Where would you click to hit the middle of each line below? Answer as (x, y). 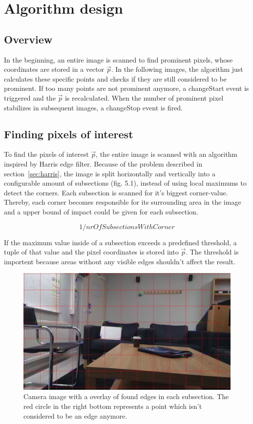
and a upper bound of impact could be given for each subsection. (101, 211)
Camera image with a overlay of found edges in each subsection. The (126, 396)
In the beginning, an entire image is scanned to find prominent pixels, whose (118, 59)
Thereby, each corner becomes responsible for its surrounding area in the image (123, 202)
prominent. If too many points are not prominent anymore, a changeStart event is (126, 88)
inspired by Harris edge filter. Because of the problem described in (103, 163)
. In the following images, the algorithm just (177, 69)
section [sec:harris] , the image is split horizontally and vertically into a (110, 173)
